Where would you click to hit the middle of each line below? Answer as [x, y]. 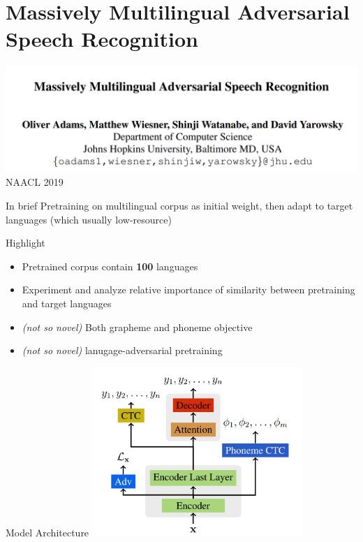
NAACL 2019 [35, 182]
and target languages [67, 303]
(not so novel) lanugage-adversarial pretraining [122, 350]
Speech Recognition [102, 39]
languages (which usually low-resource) [89, 219]
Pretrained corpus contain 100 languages [110, 266]
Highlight [25, 243]
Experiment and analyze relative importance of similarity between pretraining [188, 290]
